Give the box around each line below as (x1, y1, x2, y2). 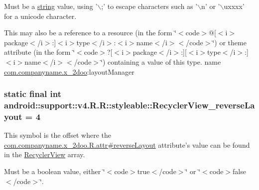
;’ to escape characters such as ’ (101, 1, 198, 11)
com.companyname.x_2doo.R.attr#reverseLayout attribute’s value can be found (4, 139, 250, 150)
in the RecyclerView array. (4, 149, 85, 160)
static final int (4, 88, 62, 100)
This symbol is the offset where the (4, 130, 111, 140)
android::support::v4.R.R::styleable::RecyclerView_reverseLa (4, 99, 255, 111)
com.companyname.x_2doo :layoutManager (4, 66, 134, 77)
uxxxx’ (224, 1, 245, 11)
